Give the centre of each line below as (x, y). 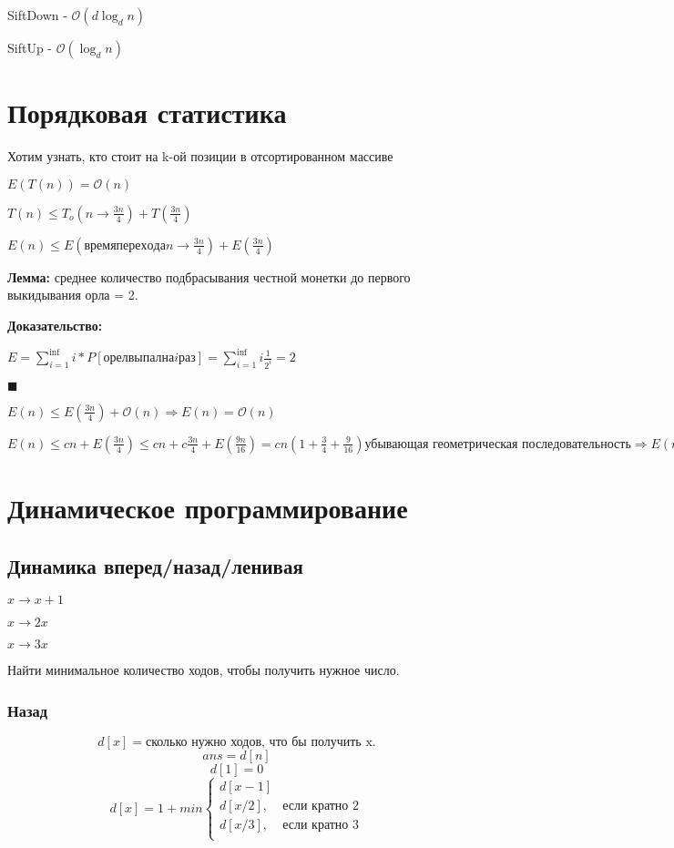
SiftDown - (37, 15)
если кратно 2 (321, 806)
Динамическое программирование (208, 508)
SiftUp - (30, 47)
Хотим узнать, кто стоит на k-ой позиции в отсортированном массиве (200, 156)
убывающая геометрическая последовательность (498, 444)
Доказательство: (55, 325)
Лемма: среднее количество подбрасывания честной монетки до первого (209, 276)
